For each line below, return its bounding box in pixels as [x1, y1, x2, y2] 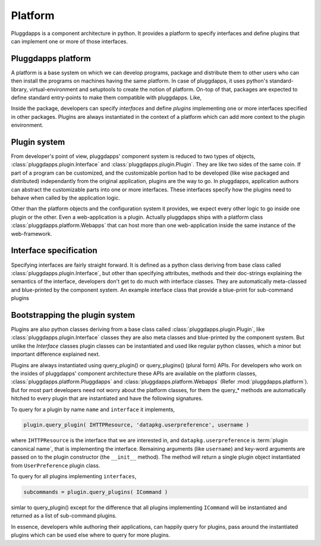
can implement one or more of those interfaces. [11, 37, 128, 45]
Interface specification [11, 245, 97, 255]
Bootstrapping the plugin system [11, 310, 136, 320]
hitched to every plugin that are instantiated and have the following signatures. [11, 395, 203, 402]
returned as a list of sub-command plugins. [11, 512, 117, 519]
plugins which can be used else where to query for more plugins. [11, 532, 171, 539]
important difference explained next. [11, 351, 100, 358]
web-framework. [11, 230, 52, 237]
